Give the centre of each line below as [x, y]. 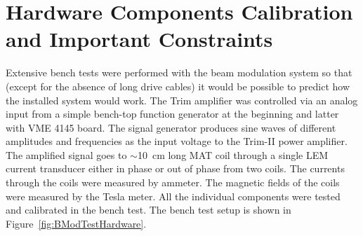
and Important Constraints [139, 39]
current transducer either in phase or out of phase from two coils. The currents [175, 168]
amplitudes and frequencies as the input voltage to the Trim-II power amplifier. [177, 141]
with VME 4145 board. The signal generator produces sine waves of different [171, 127]
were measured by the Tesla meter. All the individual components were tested [173, 196]
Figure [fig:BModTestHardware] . [76, 223]
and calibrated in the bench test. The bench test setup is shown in [148, 210]
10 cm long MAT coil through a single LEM [233, 154]
